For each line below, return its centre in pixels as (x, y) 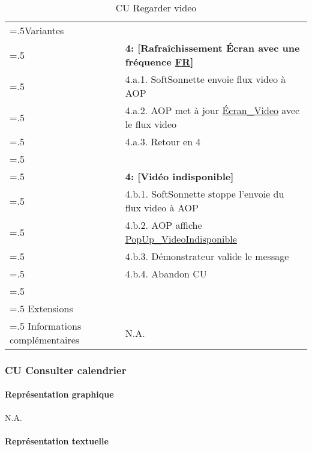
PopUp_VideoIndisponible (181, 239)
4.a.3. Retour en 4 (163, 141)
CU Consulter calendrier (66, 370)
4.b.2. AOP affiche (163, 225)
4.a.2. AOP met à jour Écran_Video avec (212, 110)
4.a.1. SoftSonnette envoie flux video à (205, 79)
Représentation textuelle (57, 440)
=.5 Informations (46, 326)
